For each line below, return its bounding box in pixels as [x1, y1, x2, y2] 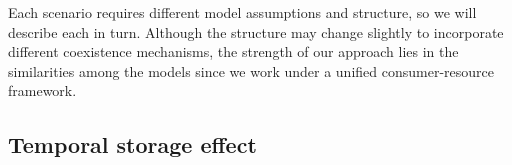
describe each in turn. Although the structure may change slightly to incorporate [8, 21, 504, 42]
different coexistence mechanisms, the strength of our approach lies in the [8, 41, 459, 62]
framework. [8, 80, 77, 101]
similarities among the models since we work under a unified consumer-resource [8, 60, 494, 81]
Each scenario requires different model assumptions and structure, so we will [8, 2, 477, 22]
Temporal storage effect [8, 129, 257, 160]
